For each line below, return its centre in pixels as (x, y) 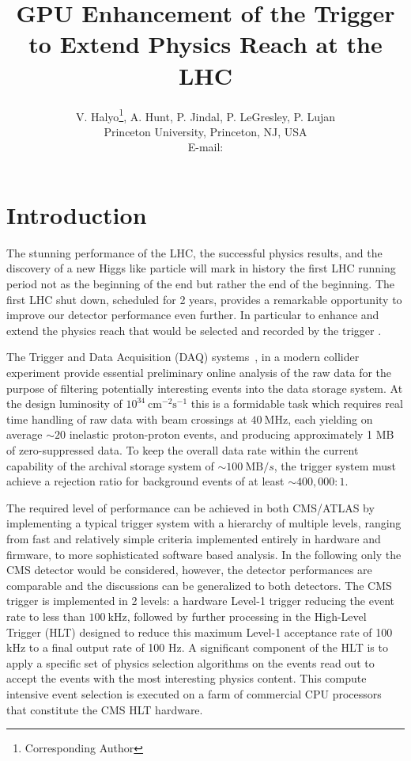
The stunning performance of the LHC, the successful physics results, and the (194, 252)
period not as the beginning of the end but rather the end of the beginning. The (201, 284)
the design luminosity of (64, 403)
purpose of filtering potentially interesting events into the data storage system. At (205, 388)
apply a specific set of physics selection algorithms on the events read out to (190, 662)
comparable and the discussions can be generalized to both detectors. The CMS (199, 585)
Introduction (77, 214)
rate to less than (46, 616)
